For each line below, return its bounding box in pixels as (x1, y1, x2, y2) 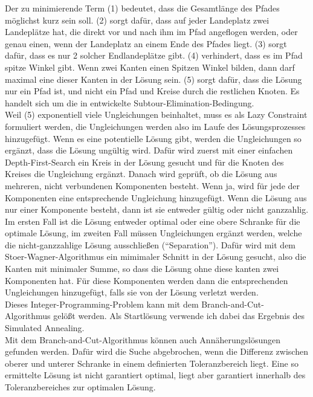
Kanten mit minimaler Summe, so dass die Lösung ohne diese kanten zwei (5, 262, 279, 275)
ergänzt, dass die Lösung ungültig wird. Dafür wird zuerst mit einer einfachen (5, 144, 293, 157)
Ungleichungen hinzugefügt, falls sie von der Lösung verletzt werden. (5, 286, 259, 299)
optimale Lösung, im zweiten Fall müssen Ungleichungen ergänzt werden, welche (5, 227, 302, 239)
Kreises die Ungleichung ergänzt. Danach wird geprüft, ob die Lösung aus (5, 167, 277, 180)
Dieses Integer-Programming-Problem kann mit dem (5, 297, 199, 310)
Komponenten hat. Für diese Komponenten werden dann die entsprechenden (5, 274, 288, 286)
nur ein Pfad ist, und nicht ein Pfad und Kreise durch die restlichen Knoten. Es (5, 85, 300, 97)
